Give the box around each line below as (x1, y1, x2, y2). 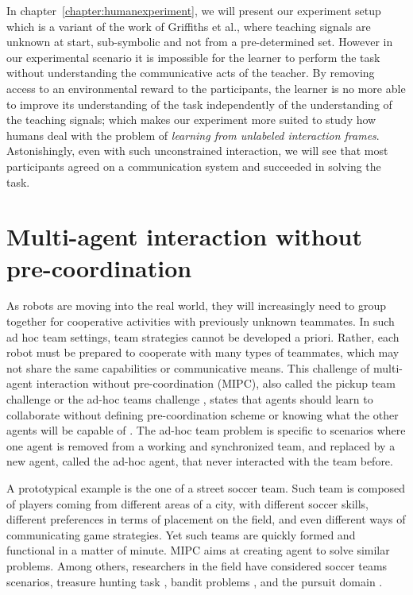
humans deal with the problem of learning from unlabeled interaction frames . (6, 126, 380, 143)
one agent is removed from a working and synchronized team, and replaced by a (6, 437, 396, 454)
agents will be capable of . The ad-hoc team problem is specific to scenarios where (6, 422, 406, 439)
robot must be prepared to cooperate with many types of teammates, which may (6, 344, 399, 361)
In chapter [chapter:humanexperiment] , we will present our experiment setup (6, 2, 381, 18)
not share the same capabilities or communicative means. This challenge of (6, 359, 370, 376)
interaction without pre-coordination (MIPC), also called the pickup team (36, 375, 396, 392)
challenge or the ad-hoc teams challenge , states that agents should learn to (6, 391, 373, 407)
